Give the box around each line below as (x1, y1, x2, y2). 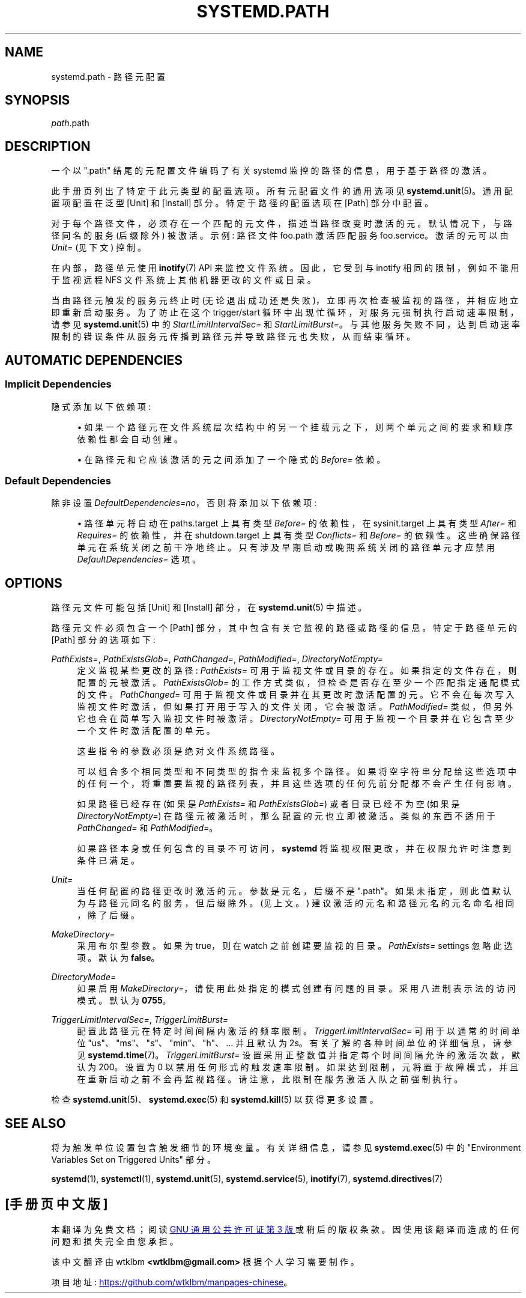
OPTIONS (5, 575, 62, 591)
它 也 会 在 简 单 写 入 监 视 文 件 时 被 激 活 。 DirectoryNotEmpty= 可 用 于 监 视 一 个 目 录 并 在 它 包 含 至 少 (77, 713, 514, 724)
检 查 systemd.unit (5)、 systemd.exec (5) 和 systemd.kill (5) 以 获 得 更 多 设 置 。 (51, 1094, 378, 1105)
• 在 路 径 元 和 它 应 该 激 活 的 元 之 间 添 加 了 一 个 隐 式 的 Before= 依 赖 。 (77, 454, 385, 465)
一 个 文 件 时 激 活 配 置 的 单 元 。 (77, 725, 215, 736)
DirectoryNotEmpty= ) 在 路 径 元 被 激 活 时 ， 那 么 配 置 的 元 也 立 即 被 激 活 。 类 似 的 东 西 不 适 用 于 (77, 811, 495, 821)
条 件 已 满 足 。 (77, 855, 140, 866)
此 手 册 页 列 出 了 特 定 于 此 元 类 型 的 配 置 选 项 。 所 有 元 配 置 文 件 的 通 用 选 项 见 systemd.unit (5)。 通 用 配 (51, 186, 513, 197)
